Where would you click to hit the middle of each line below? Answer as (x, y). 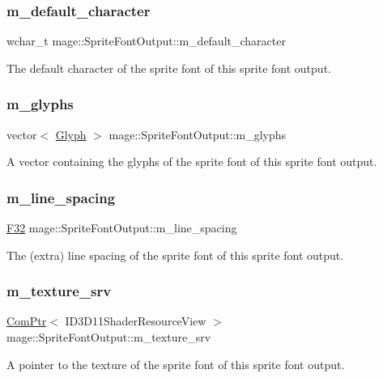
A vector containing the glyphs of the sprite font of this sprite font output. (192, 161)
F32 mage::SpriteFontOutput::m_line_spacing (122, 228)
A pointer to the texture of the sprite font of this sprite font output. (176, 364)
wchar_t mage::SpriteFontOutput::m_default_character (146, 41)
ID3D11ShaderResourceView (136, 321)
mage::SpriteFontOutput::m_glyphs (198, 134)
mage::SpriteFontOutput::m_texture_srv (109, 337)
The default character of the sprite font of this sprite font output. (169, 68)
